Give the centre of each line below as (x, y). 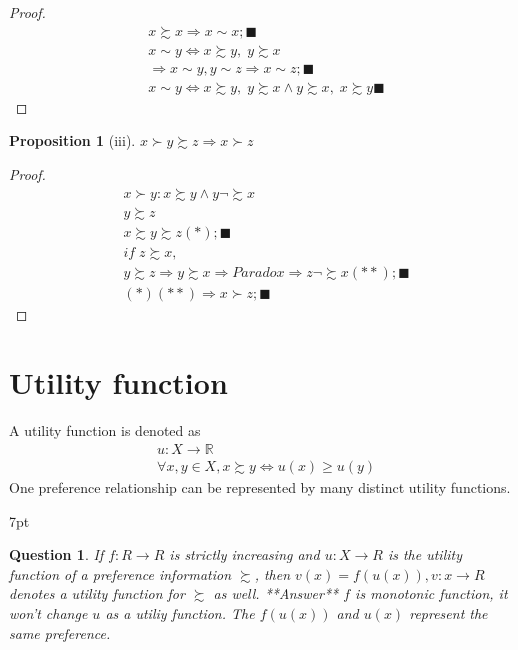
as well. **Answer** (276, 593)
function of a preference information (120, 573)
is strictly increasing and (244, 554)
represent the (448, 613)
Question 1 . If (56, 554)
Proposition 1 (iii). (72, 140)
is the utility (424, 554)
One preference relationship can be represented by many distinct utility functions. (260, 487)
